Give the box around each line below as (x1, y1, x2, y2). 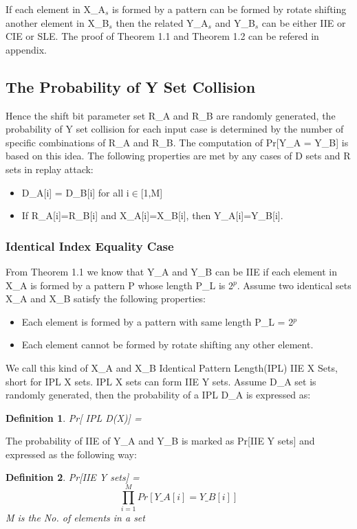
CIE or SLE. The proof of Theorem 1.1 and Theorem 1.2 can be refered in (6, 29, 319, 43)
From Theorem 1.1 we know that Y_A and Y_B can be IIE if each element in (6, 264, 338, 278)
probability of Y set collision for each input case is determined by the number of (6, 122, 344, 136)
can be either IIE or (261, 15, 346, 30)
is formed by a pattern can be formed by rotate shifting (112, 2, 347, 16)
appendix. (6, 42, 47, 56)
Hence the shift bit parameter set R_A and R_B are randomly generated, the (6, 108, 336, 122)
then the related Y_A (116, 15, 208, 30)
